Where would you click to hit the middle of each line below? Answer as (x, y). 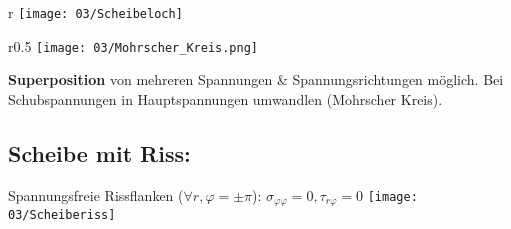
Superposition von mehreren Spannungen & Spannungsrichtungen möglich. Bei (256, 79)
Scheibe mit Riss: (99, 152)
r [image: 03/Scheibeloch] (95, 12)
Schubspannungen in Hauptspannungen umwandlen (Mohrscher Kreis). (225, 98)
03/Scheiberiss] (62, 215)
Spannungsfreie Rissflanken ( (96, 194)
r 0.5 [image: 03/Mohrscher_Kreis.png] (133, 45)
